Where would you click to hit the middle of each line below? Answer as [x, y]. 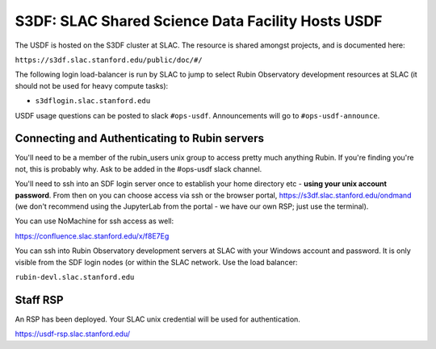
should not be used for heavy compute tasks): [92, 85]
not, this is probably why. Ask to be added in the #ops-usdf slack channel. [138, 168]
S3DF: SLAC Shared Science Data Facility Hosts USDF [199, 21]
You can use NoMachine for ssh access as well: [94, 221]
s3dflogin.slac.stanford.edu [93, 101]
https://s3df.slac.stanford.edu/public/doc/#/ [109, 60]
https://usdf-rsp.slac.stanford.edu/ [73, 334]
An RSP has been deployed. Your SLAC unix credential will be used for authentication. [157, 319]
